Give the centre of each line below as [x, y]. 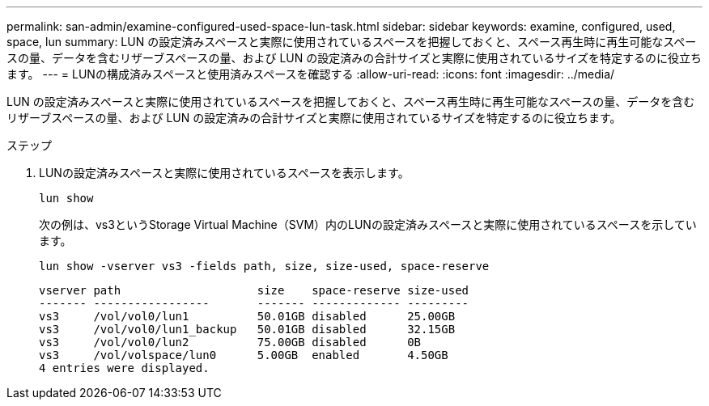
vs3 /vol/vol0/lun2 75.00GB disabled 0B [230, 342]
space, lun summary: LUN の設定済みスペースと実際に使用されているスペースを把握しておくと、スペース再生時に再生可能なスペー [352, 42]
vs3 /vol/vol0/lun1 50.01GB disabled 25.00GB [247, 316]
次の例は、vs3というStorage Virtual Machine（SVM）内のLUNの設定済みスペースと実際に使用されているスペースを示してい [368, 224]
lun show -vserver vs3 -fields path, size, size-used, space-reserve [264, 266]
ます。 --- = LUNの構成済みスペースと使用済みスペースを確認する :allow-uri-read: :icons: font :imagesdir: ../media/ [311, 74]
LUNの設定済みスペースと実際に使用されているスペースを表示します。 [224, 173]
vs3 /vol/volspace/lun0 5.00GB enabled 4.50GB [244, 355]
